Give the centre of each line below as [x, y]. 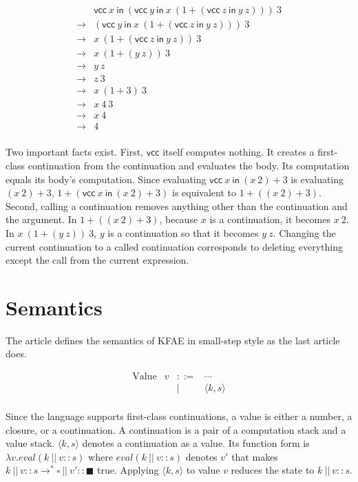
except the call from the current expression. [97, 260]
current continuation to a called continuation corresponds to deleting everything [174, 246]
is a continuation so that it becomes [183, 232]
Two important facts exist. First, [75, 152]
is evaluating [317, 179]
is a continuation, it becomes [270, 219]
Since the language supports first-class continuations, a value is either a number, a [179, 416]
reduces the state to [273, 470]
